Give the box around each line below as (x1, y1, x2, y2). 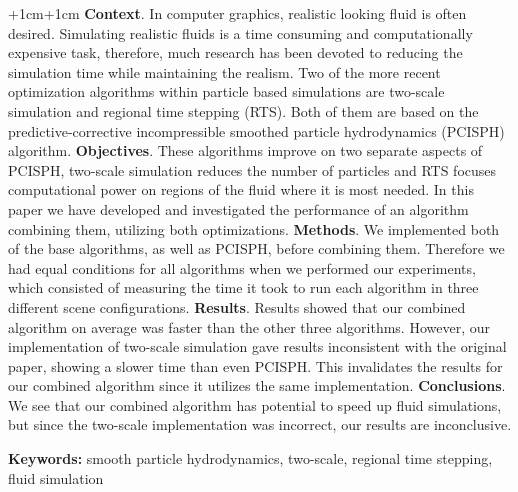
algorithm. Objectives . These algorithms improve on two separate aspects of (8, 140, 483, 161)
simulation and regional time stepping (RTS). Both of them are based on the (8, 100, 479, 121)
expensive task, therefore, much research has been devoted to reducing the (8, 42, 463, 63)
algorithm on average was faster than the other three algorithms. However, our (8, 316, 490, 337)
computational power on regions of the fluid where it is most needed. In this (8, 179, 474, 200)
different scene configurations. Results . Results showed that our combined (8, 296, 466, 317)
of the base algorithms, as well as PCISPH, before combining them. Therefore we (8, 238, 505, 259)
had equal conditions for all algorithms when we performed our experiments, (8, 257, 476, 278)
